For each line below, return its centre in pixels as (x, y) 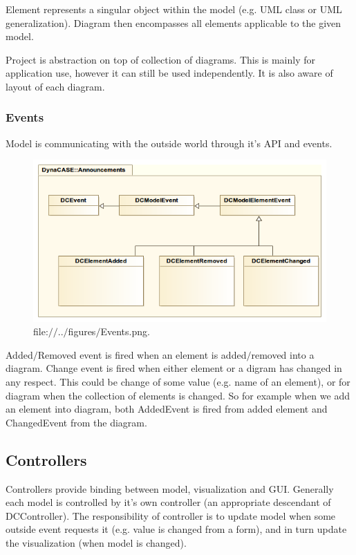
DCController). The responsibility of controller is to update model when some (171, 515)
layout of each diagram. (55, 86)
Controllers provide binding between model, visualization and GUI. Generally (170, 488)
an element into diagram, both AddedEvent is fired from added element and (167, 409)
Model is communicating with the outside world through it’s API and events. (169, 143)
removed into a (283, 354)
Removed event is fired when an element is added (142, 354)
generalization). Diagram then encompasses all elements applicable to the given (174, 22)
